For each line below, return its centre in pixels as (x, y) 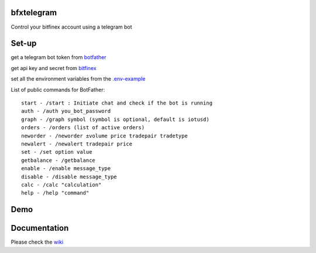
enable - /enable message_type (66, 169)
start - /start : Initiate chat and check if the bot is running (117, 103)
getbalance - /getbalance (59, 160)
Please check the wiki (37, 242)
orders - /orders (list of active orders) (83, 128)
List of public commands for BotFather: (58, 89)
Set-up (24, 44)
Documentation (40, 228)
